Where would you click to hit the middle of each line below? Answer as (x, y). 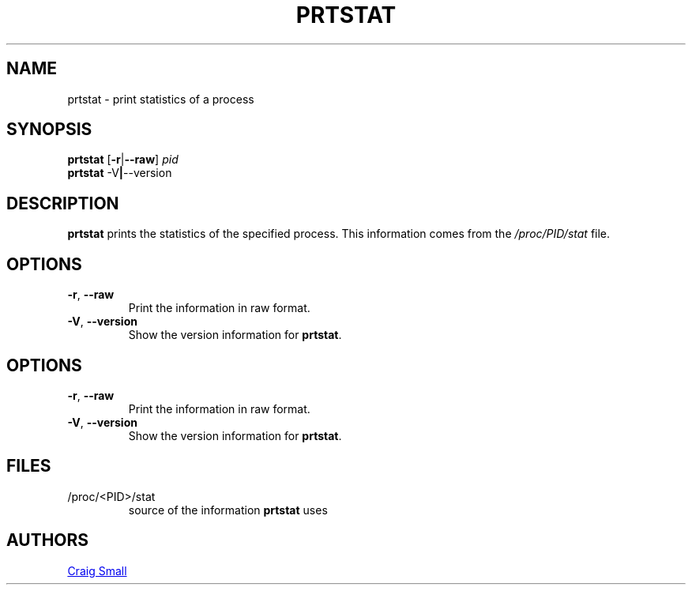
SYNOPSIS (49, 130)
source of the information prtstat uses (228, 510)
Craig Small (97, 570)
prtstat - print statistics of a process (161, 99)
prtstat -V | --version (120, 173)
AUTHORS (48, 540)
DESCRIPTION (63, 203)
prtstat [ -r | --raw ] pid (123, 160)
